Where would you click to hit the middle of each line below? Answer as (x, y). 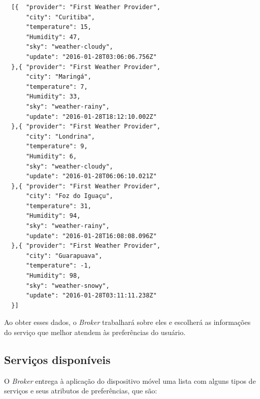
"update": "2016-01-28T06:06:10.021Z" (91, 176)
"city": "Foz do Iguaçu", (69, 196)
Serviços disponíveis (57, 359)
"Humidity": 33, (53, 97)
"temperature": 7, (57, 87)
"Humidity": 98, (53, 276)
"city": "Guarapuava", (64, 256)
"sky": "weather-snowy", (68, 286)
